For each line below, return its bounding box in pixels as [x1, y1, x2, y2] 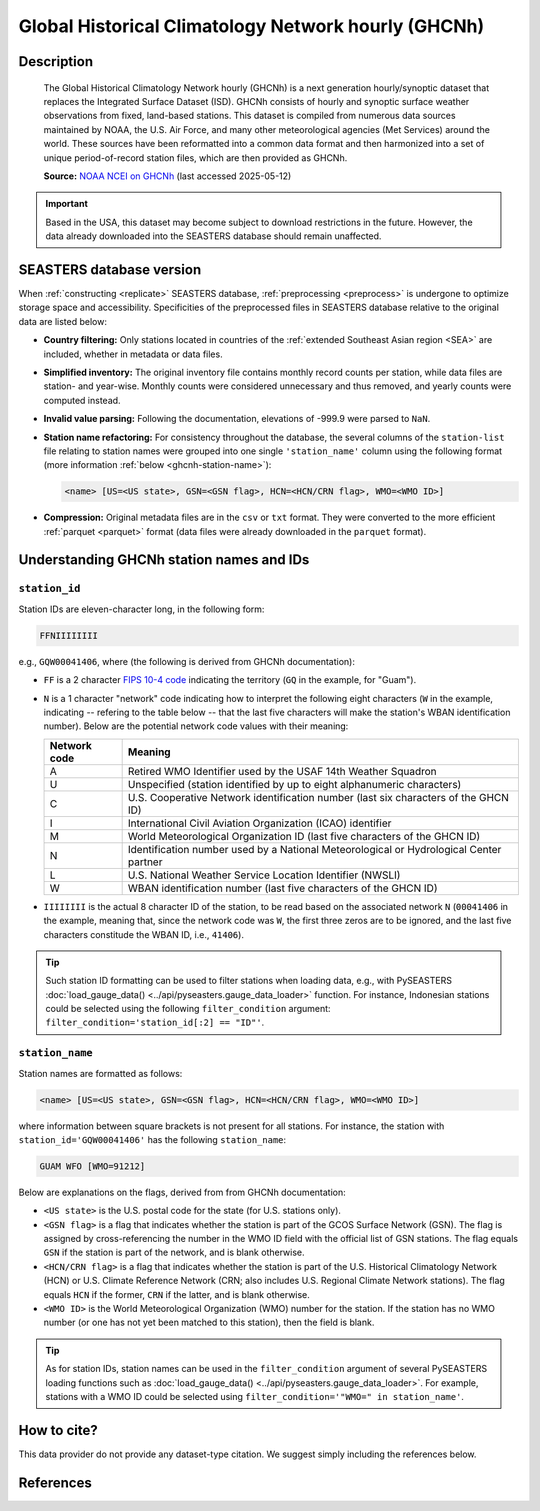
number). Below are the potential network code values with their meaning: [43, 720, 349, 732]
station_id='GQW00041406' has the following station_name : [18, 1133, 287, 1145]
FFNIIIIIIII [39, 630, 99, 641]
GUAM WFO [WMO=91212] [39, 1160, 146, 1172]
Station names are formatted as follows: [18, 1067, 183, 1079]
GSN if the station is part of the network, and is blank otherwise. [43, 1246, 305, 1259]
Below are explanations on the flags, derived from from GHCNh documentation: [18, 1186, 346, 1198]
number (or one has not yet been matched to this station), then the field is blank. [43, 1316, 375, 1329]
